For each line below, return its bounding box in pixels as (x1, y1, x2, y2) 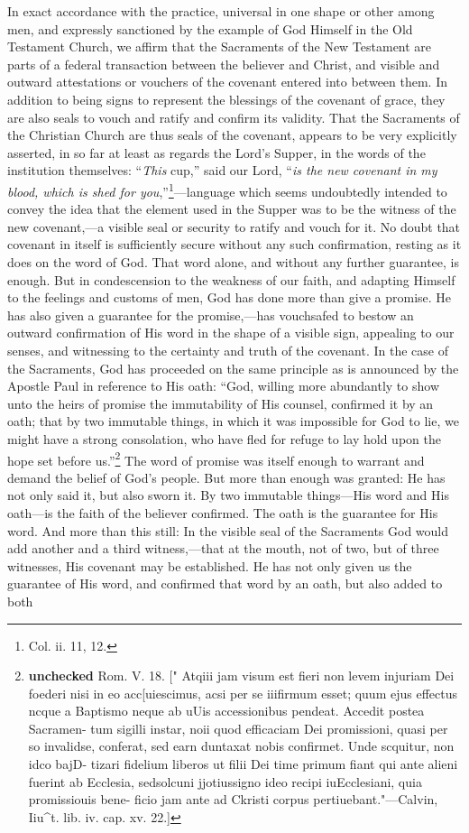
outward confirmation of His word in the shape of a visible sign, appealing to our (7, 323, 455, 342)
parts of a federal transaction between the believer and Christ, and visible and (7, 54, 440, 73)
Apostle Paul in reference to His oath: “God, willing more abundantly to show (7, 376, 439, 395)
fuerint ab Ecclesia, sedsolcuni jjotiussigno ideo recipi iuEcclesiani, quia (28, 772, 422, 791)
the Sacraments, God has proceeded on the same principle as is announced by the (7, 358, 459, 377)
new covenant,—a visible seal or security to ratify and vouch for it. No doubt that (7, 217, 461, 236)
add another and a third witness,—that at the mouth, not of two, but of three (7, 539, 439, 558)
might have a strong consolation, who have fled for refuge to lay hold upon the (7, 429, 441, 448)
